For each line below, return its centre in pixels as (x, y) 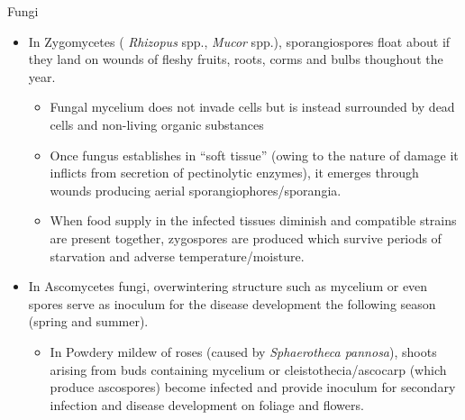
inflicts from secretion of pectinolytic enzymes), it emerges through (234, 173)
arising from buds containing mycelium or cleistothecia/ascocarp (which (248, 369)
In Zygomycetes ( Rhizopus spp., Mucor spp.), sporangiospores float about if (239, 41)
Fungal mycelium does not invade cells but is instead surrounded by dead (252, 107)
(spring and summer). (88, 321)
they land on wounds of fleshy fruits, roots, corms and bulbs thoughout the (236, 59)
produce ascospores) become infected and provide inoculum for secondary (253, 387)
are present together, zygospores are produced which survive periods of (246, 237)
